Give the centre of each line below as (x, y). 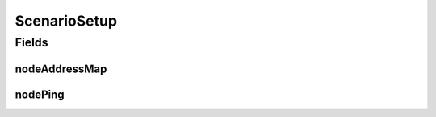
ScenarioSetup (66, 21)
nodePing (40, 94)
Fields (31, 42)
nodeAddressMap (61, 69)
